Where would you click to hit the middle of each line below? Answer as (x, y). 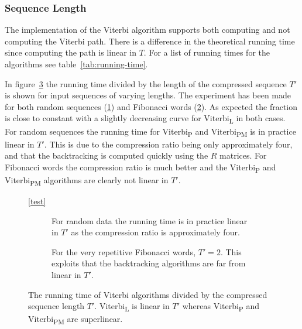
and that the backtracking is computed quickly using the (107, 155)
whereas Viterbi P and (221, 307)
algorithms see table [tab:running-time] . (76, 64)
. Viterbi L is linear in (132, 307)
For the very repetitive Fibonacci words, (124, 251)
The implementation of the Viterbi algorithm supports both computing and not (147, 30)
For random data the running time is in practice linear (150, 220)
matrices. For (243, 155)
